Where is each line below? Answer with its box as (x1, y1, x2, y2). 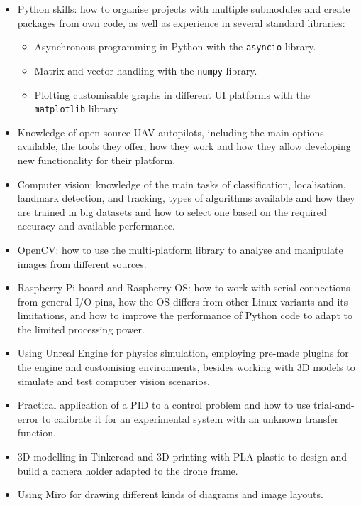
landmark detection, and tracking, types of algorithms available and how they (17, 190, 355, 205)
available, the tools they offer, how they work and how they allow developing (17, 139, 351, 154)
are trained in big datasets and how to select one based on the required (17, 204, 327, 219)
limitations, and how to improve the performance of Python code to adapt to (17, 308, 352, 323)
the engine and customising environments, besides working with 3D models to (17, 360, 355, 375)
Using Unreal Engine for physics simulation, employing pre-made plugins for (17, 345, 349, 360)
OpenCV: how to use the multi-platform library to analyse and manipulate (17, 242, 343, 257)
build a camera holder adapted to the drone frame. (17, 463, 238, 478)
